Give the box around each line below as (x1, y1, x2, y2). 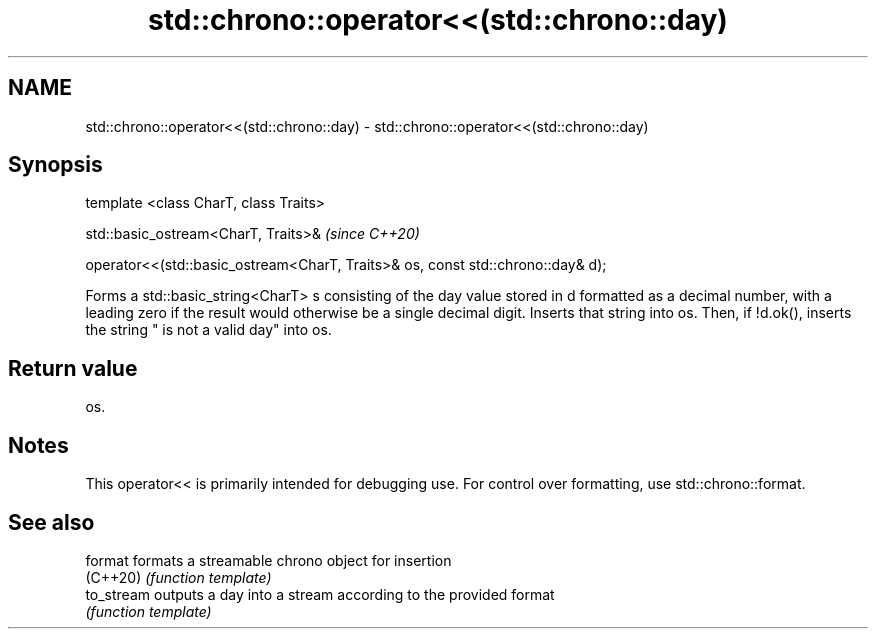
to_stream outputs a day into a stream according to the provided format (85, 585, 555, 603)
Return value (8, 355, 138, 381)
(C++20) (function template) (85, 568, 272, 586)
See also (8, 509, 95, 535)
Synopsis (8, 152, 103, 178)
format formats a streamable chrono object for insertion (85, 551, 452, 569)
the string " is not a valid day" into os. (85, 321, 332, 339)
